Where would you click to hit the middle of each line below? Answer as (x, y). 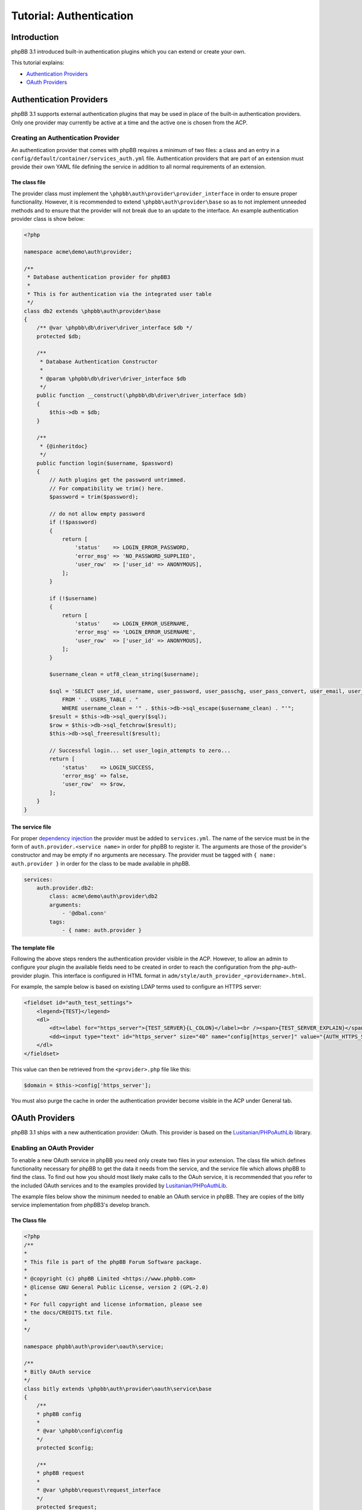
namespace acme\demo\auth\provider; (78, 252)
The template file (33, 948)
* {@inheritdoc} (64, 446)
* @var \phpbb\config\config (80, 1431)
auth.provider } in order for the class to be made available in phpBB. (101, 863)
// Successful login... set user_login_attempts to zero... (140, 750)
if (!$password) (73, 522)
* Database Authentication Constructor (99, 361)
